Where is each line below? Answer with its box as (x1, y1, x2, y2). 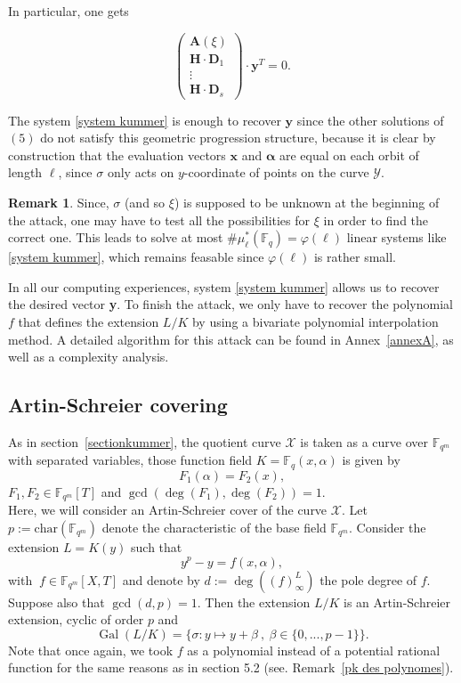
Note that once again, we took (8, 640, 174, 659)
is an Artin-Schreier (344, 592, 450, 611)
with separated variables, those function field (8, 451, 253, 469)
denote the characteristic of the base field (101, 517, 327, 536)
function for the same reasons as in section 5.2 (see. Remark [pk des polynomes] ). (8, 658, 454, 677)
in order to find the (323, 210, 429, 229)
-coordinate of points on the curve (183, 163, 369, 182)
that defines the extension (18, 313, 159, 331)
